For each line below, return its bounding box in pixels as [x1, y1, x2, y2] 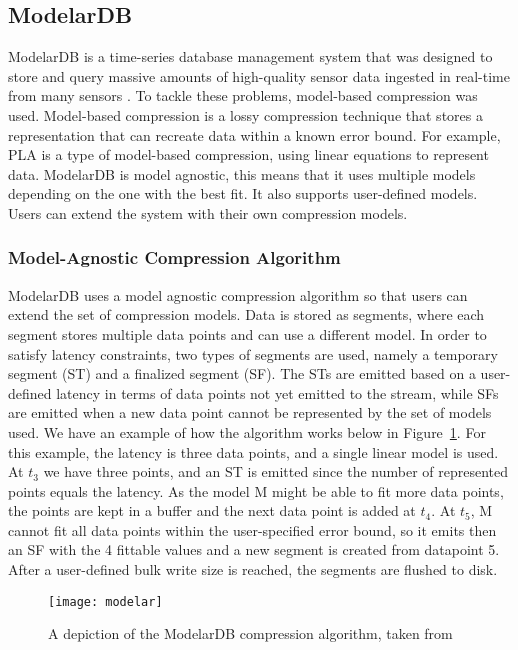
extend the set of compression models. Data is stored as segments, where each [8, 304, 485, 325]
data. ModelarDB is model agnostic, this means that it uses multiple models [8, 163, 476, 184]
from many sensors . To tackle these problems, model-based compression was [8, 85, 478, 106]
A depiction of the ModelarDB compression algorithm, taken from [48, 623, 453, 644]
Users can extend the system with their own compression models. [8, 202, 408, 223]
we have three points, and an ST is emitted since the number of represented [43, 461, 508, 482]
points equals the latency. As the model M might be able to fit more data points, [8, 480, 504, 501]
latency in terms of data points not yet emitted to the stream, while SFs [56, 382, 499, 403]
